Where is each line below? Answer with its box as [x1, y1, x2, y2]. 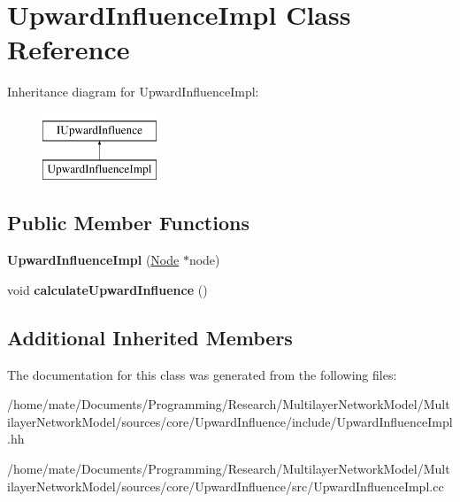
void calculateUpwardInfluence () [7, 280, 208, 298]
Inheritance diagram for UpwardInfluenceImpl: [7, 82, 259, 101]
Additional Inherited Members [7, 323, 293, 351]
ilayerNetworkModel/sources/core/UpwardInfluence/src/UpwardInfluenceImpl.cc [7, 476, 444, 495]
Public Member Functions [7, 209, 249, 236]
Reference [7, 31, 130, 67]
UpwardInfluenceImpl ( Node [7, 251, 180, 269]
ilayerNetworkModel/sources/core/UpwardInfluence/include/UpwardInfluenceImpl [7, 412, 453, 430]
